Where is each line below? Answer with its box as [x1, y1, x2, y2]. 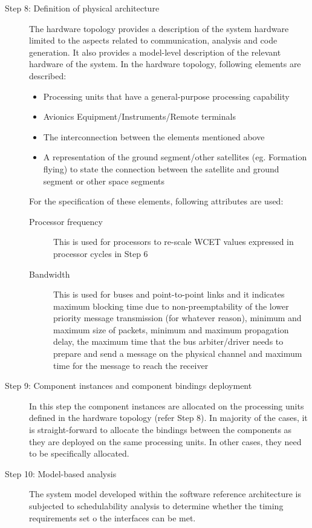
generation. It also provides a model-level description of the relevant [29, 45, 281, 58]
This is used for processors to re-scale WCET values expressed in [53, 235, 294, 248]
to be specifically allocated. [29, 447, 129, 460]
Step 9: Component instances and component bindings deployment [5, 379, 252, 392]
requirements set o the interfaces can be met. [29, 511, 196, 524]
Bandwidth [29, 267, 70, 280]
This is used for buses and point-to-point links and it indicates [53, 288, 285, 301]
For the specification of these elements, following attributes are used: [29, 195, 284, 207]
